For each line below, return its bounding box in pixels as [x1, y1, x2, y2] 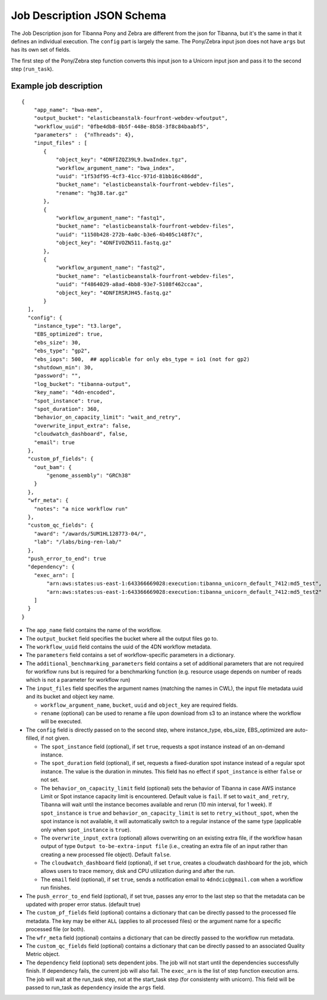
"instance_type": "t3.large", [33, 322, 122, 330]
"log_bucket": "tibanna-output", [33, 381, 132, 387]
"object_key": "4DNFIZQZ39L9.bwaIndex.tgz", [55, 156, 188, 163]
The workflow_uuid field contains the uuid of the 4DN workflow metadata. [26, 643, 212, 650]
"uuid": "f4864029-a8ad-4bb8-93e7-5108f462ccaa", [55, 281, 203, 288]
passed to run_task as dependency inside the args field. [26, 983, 166, 991]
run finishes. [40, 884, 71, 891]
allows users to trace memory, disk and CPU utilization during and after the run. [40, 868, 235, 875]
